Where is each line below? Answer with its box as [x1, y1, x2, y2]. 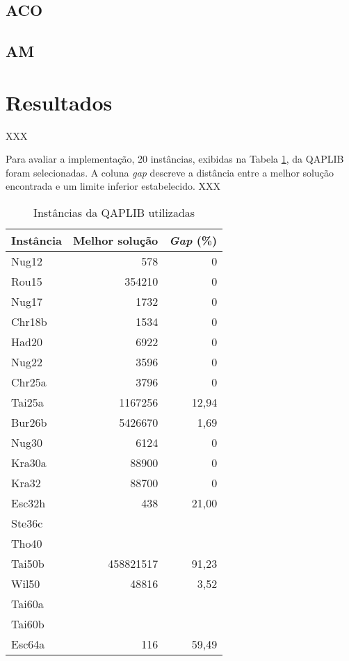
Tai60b [11, 616, 44, 633]
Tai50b [11, 555, 44, 572]
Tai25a [11, 394, 44, 411]
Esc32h [11, 495, 46, 512]
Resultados [6, 88, 113, 116]
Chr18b [11, 313, 47, 330]
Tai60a [11, 596, 44, 612]
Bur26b [11, 414, 47, 431]
